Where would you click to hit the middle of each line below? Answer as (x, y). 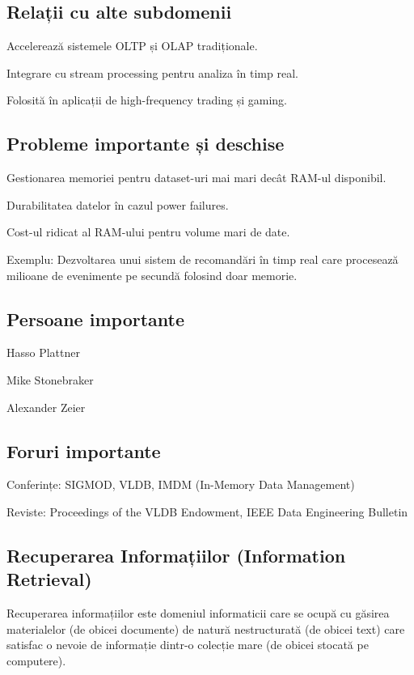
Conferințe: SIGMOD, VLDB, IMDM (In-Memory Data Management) (181, 484)
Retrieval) (49, 579)
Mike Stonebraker (50, 379)
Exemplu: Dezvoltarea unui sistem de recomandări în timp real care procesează (203, 259)
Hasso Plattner (43, 352)
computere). (36, 660)
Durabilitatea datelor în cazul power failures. (118, 204)
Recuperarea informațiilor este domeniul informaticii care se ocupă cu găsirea (198, 613)
